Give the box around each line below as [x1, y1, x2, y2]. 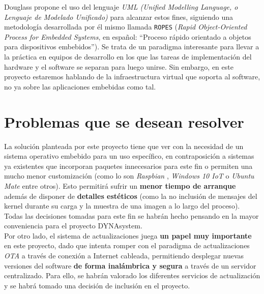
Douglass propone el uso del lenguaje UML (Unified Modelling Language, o [4, 2, 238, 12]
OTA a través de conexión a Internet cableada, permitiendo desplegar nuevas [4, 250, 244, 261]
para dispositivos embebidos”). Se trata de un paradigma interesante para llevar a [4, 41, 259, 52]
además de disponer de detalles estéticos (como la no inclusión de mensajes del [4, 190, 257, 201]
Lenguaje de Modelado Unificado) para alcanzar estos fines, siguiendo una [4, 11, 233, 22]
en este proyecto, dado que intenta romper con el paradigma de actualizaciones [4, 240, 250, 251]
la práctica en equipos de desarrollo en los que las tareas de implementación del [4, 51, 252, 62]
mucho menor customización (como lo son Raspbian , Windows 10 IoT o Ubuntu [4, 170, 254, 181]
